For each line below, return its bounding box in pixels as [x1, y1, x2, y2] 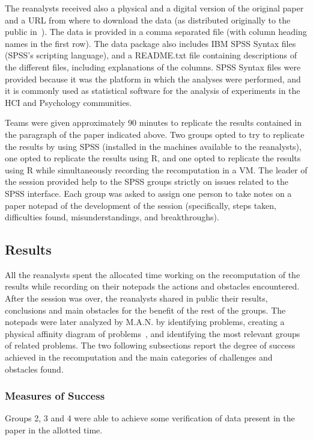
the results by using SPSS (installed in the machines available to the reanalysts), [5, 140, 302, 152]
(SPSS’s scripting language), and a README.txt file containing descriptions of [5, 49, 297, 61]
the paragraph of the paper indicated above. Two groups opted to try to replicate [5, 128, 305, 140]
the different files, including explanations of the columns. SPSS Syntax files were [5, 60, 301, 73]
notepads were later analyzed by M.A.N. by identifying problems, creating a [5, 315, 285, 328]
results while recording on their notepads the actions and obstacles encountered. [5, 280, 300, 293]
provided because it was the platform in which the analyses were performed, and [5, 72, 301, 85]
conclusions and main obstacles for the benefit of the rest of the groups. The [5, 303, 286, 316]
